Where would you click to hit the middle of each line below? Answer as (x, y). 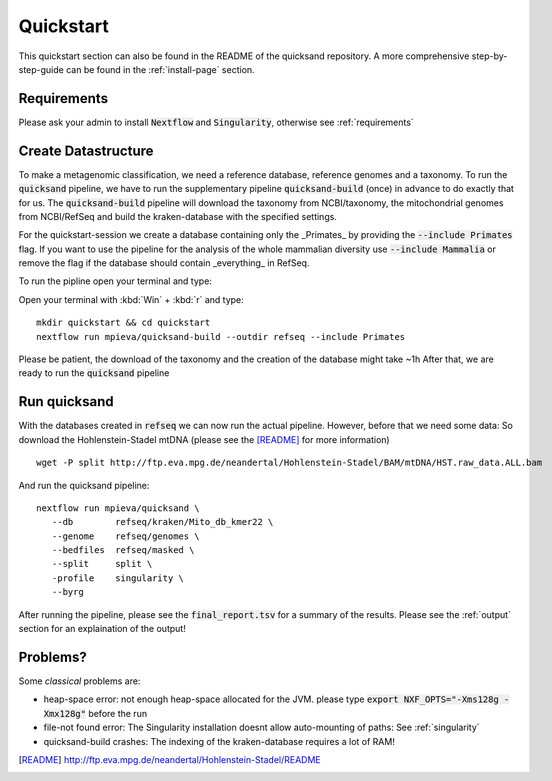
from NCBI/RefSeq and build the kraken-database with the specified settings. (177, 216)
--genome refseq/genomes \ (125, 536)
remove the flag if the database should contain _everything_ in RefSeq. (164, 263)
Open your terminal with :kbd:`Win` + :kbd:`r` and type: (131, 299)
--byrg (67, 592)
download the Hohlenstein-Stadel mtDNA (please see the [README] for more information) (204, 439)
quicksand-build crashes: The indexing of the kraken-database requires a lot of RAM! (219, 741)
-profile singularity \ (118, 578)
